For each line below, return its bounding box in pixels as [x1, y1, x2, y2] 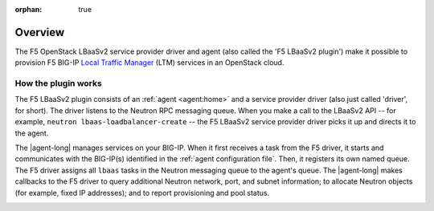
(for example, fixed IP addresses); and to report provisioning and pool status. [14, 188, 269, 197]
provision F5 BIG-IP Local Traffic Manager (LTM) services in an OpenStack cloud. [14, 58, 285, 67]
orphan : [14, 5, 43, 14]
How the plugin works [14, 78, 102, 89]
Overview [14, 25, 65, 39]
